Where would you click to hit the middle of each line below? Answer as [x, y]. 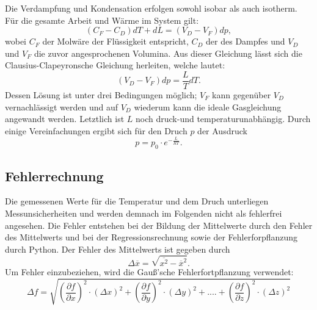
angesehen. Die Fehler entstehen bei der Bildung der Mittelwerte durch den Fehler [159, 225]
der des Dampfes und [246, 41]
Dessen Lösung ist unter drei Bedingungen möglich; [101, 95]
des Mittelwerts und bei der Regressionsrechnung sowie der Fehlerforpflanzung [151, 237]
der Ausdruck [222, 130]
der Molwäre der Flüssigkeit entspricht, [115, 41]
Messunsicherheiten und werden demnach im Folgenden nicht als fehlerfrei [144, 213]
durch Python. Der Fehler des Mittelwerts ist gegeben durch [118, 249]
